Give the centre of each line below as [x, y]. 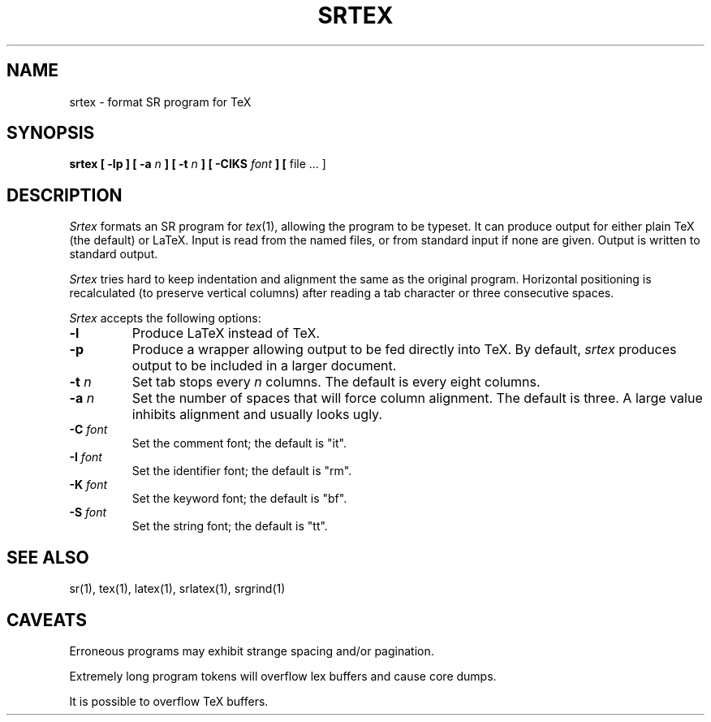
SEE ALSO [48, 557]
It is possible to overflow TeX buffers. [169, 701]
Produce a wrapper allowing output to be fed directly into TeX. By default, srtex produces [404, 350]
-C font [88, 430]
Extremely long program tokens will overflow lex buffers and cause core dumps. [283, 676]
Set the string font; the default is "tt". [230, 526]
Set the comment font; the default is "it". [239, 443]
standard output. [114, 254]
